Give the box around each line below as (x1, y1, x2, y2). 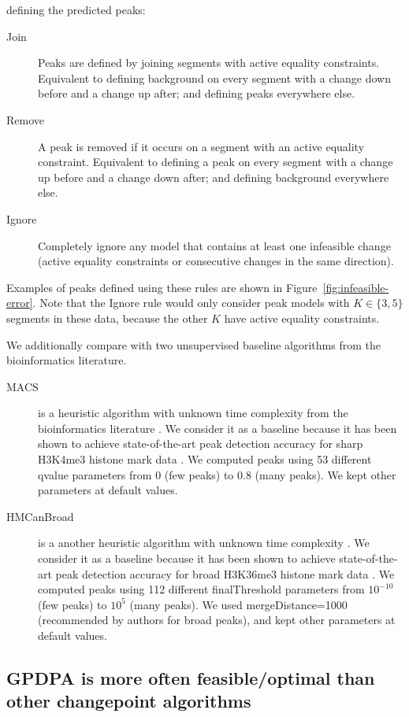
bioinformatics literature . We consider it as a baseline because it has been (38, 419, 397, 436)
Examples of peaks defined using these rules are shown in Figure (6, 279, 318, 295)
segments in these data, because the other (6, 309, 208, 326)
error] (6, 294, 33, 311)
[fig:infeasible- (322, 279, 389, 295)
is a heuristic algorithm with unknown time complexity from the (38, 405, 348, 421)
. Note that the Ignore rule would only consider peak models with (32, 294, 350, 311)
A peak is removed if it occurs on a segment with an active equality (38, 138, 365, 154)
